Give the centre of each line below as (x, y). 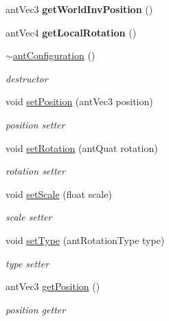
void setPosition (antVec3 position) (79, 101)
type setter (27, 263)
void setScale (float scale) (59, 193)
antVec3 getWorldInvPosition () (79, 9)
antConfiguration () (54, 55)
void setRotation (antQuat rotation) (82, 147)
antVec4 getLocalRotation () (71, 32)
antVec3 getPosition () (53, 286)
